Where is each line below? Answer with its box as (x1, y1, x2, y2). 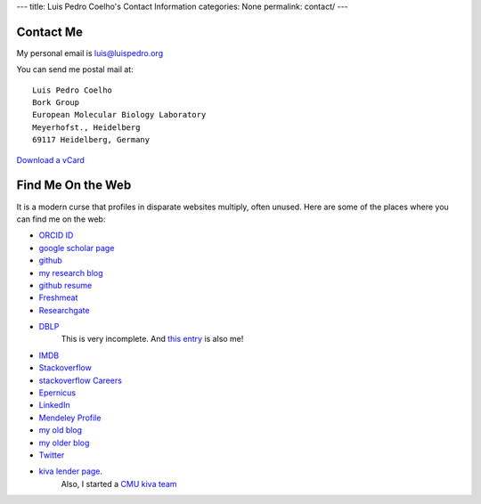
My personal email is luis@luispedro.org (16, 47, 164, 58)
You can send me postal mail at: (16, 64, 134, 75)
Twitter (38, 450, 65, 460)
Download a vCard (16, 154, 85, 165)
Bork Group (32, 98, 80, 108)
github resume (38, 280, 93, 290)
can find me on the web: (16, 214, 106, 224)
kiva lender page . (38, 466, 102, 476)
